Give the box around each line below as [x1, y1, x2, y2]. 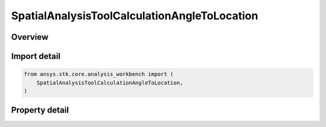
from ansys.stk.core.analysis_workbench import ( [24, 71, 174, 78]
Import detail [11, 51, 60, 61]
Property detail [11, 105, 69, 116]
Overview [11, 32, 49, 42]
